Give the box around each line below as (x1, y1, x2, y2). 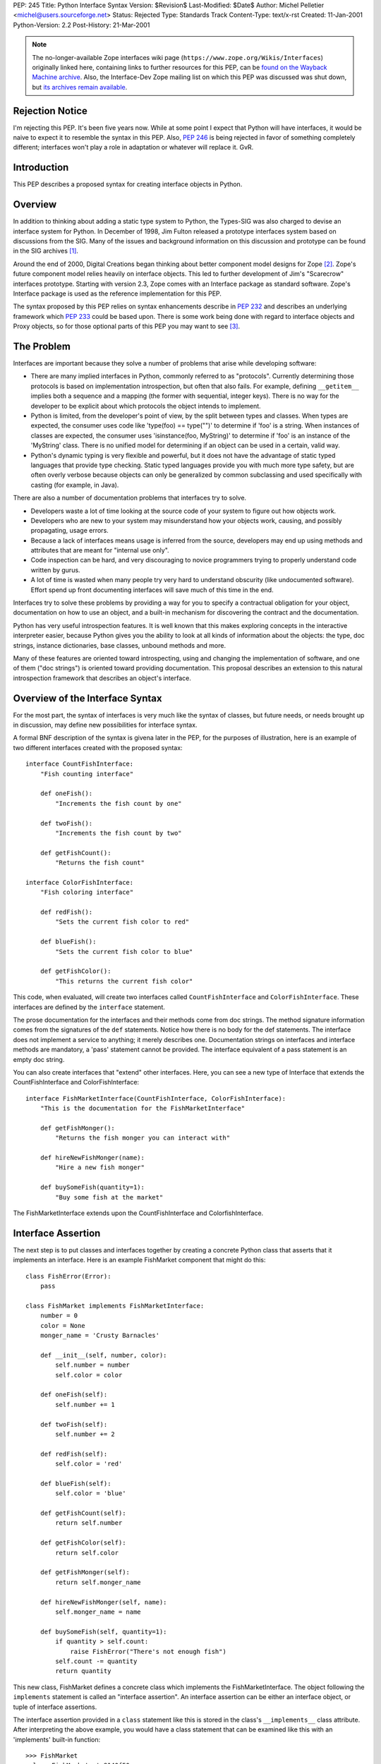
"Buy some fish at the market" (55, 1193, 164, 1201)
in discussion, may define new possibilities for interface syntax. (13, 720, 198, 730)
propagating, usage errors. (30, 526, 109, 535)
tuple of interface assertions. (13, 1703, 97, 1711)
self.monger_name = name (55, 1608, 141, 1616)
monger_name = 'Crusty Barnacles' (40, 1331, 160, 1340)
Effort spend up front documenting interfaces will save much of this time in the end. (30, 586, 274, 594)
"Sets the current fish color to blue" (55, 948, 193, 955)
